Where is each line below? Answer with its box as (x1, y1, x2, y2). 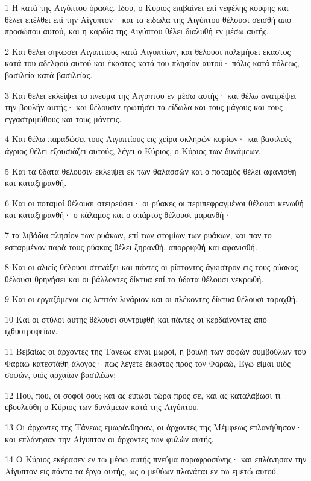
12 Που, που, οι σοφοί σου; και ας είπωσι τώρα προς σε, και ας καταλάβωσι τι (5, 388, 281, 401)
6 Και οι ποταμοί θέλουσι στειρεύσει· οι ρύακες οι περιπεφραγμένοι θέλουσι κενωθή (5, 196, 304, 209)
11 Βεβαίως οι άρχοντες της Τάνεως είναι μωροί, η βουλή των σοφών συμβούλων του (5, 345, 306, 358)
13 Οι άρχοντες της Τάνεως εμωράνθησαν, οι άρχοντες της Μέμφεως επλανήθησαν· (5, 421, 302, 433)
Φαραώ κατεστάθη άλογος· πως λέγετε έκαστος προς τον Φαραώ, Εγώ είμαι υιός (5, 356, 291, 369)
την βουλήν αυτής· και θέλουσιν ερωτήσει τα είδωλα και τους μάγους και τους (5, 101, 283, 113)
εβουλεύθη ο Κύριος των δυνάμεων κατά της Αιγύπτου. (5, 400, 199, 413)
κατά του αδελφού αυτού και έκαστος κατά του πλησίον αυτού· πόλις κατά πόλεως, (5, 57, 300, 69)
